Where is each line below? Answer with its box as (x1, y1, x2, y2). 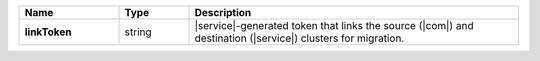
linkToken (24, 25, 72, 39)
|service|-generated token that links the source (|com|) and (194, 19, 474, 32)
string (124, 25, 152, 39)
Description (194, 6, 252, 19)
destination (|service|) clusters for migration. (194, 31, 405, 45)
